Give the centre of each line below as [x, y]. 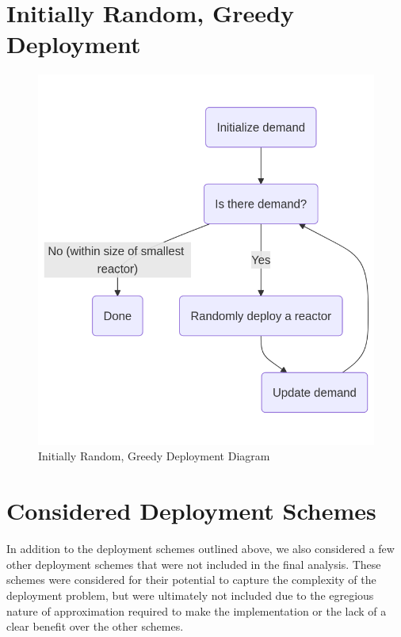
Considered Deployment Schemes [191, 511]
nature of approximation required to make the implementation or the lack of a [197, 610]
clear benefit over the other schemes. [95, 626]
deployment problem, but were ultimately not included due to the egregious [190, 595]
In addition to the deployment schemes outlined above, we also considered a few [200, 549]
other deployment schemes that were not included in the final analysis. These [194, 564]
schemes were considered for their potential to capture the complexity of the [191, 580]
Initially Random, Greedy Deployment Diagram [154, 456]
